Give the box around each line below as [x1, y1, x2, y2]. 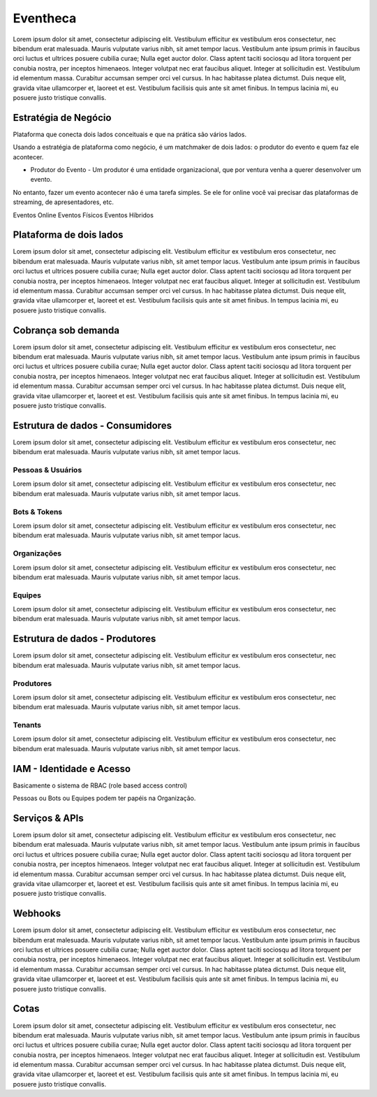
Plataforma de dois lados [13, 229, 124, 241]
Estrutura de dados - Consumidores [13, 419, 172, 431]
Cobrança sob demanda [13, 324, 120, 336]
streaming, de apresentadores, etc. [13, 198, 114, 206]
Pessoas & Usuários [13, 465, 82, 475]
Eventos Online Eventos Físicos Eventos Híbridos [13, 210, 154, 219]
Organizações [13, 548, 62, 558]
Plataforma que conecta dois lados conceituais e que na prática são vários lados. [13, 130, 247, 138]
